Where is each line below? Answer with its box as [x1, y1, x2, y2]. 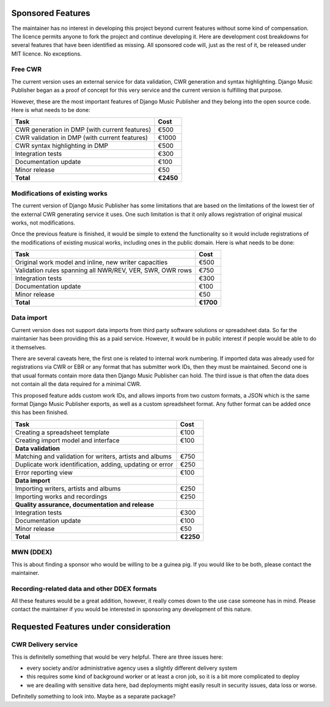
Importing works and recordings [15, 492, 108, 501]
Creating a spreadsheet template [15, 428, 110, 437]
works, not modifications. [11, 219, 76, 226]
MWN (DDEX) [11, 548, 53, 557]
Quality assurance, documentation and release [15, 500, 154, 509]
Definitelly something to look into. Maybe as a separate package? [11, 693, 176, 700]
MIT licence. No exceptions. [11, 50, 82, 57]
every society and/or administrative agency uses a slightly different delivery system [26, 664, 238, 672]
